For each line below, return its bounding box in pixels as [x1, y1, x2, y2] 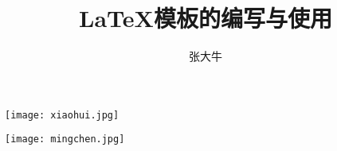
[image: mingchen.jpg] [5, 134, 125, 145]
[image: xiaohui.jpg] [5, 109, 120, 121]
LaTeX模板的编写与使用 [79, 2, 332, 34]
